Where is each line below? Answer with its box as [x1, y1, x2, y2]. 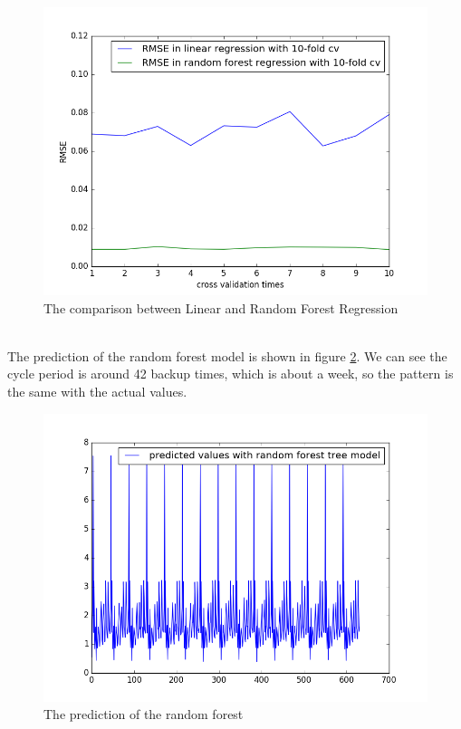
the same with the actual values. [7, 381, 187, 400]
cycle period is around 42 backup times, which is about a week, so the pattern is [7, 364, 454, 383]
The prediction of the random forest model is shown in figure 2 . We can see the [7, 346, 447, 365]
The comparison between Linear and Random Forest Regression [43, 298, 399, 317]
